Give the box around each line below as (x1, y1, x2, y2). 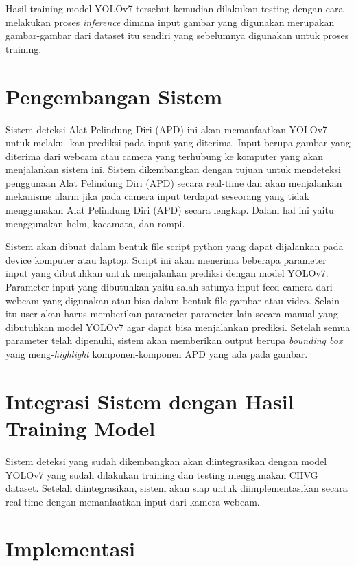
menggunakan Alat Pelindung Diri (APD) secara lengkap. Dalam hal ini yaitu (5, 203, 334, 217)
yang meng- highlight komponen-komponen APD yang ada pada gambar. (5, 347, 308, 361)
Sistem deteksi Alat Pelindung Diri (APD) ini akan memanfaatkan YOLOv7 (5, 122, 328, 136)
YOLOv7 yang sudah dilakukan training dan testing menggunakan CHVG (5, 467, 318, 482)
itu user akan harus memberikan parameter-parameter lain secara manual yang (5, 306, 338, 321)
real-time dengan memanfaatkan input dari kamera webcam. (5, 494, 260, 508)
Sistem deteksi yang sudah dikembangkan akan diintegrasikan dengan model (5, 453, 327, 468)
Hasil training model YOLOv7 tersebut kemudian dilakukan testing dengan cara (5, 1, 344, 15)
